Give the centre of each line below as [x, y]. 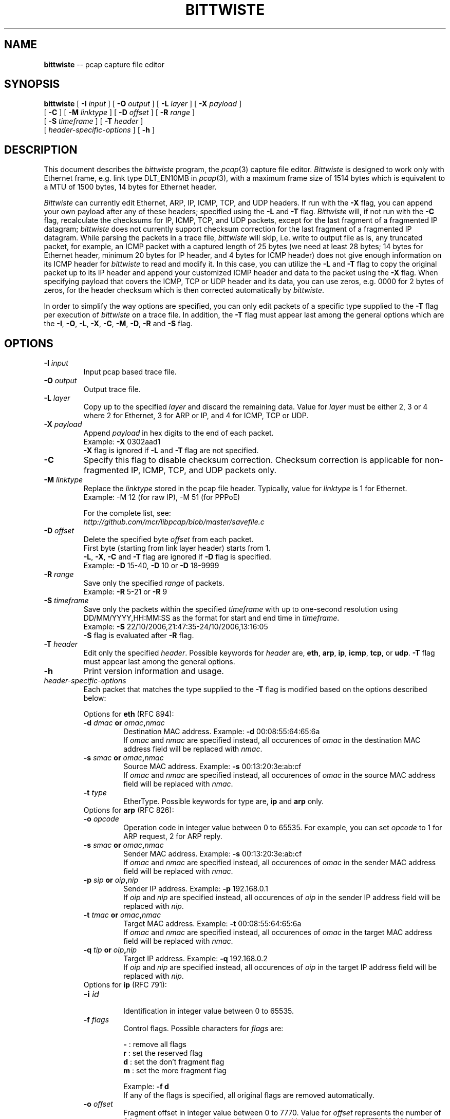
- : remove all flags [155, 1045]
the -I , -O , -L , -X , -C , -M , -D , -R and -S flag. [118, 324]
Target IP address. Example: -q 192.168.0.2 [195, 959]
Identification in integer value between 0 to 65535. [209, 1011]
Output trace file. [112, 389]
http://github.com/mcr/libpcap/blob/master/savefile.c [174, 522]
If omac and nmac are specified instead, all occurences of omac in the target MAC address [278, 932]
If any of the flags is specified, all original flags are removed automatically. [249, 1095]
